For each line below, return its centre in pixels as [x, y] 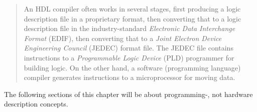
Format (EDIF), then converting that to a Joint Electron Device [123, 38]
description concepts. [36, 104]
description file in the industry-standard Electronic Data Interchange [130, 28]
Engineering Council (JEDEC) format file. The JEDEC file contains [128, 48]
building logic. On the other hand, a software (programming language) [132, 67]
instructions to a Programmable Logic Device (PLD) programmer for [129, 57]
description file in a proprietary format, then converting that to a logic [133, 18]
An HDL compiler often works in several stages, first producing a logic [132, 8]
